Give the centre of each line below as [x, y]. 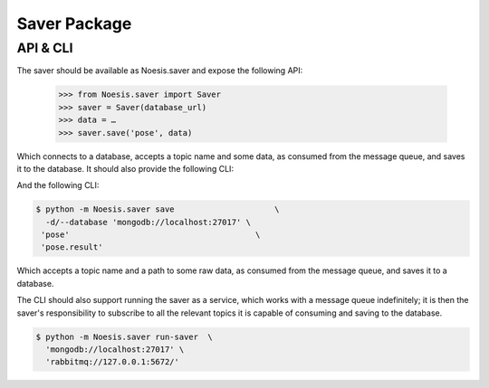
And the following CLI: [58, 185]
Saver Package [74, 24]
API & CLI [45, 48]
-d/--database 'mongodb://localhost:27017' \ [148, 222]
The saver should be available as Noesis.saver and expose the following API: [160, 71]
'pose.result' [72, 247]
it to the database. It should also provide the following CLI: [125, 168]
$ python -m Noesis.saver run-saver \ [124, 336]
